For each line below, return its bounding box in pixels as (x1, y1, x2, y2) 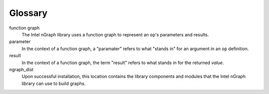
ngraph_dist (9, 66, 34, 72)
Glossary (9, 7, 48, 18)
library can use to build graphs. (21, 80, 86, 87)
